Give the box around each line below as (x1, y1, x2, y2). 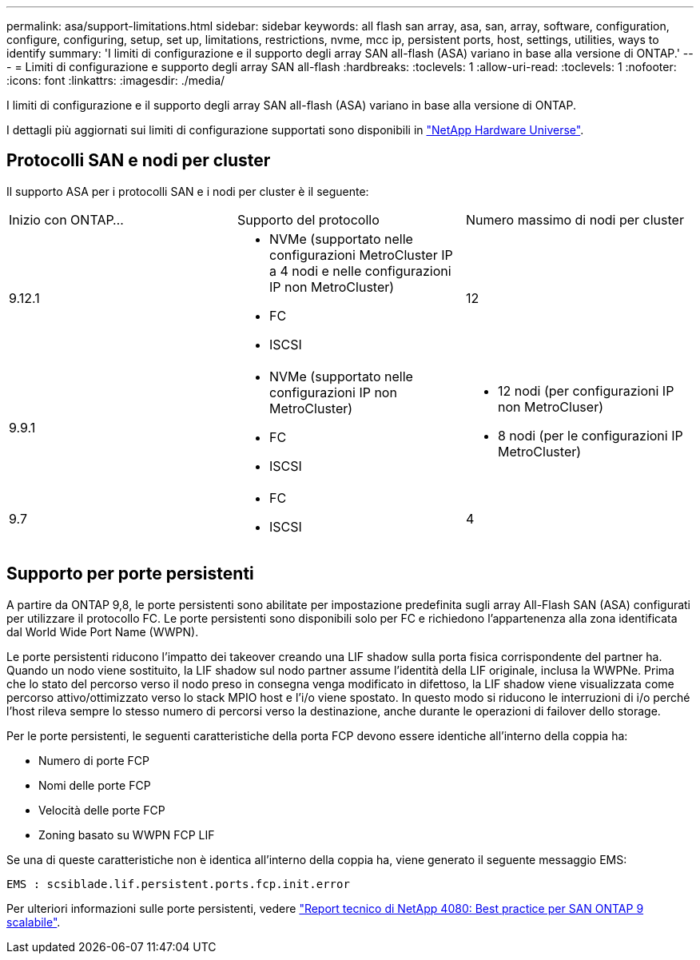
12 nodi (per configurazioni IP (497, 382, 674, 399)
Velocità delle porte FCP (38, 803, 165, 817)
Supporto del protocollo (237, 211, 380, 228)
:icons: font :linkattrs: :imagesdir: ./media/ (6, 74, 225, 87)
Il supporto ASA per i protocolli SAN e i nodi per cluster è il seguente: (6, 184, 369, 198)
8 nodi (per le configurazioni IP (497, 427, 683, 444)
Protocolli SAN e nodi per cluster (6, 150, 271, 171)
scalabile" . (6, 914, 61, 929)
